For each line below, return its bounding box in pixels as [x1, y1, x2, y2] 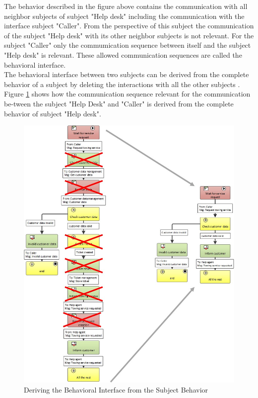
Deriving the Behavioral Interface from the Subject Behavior [24, 384, 208, 395]
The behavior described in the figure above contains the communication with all [4, 1, 248, 11]
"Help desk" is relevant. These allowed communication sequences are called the [4, 49, 242, 60]
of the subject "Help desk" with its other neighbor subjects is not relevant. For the [4, 30, 254, 40]
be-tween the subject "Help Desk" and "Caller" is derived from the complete [4, 98, 234, 108]
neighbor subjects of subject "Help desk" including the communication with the [4, 10, 245, 21]
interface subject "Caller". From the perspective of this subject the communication [4, 20, 254, 31]
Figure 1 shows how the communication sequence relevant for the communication [4, 89, 251, 99]
